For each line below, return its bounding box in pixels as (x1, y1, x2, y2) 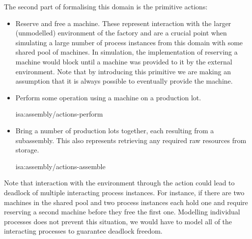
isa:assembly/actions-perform (15, 109, 103, 119)
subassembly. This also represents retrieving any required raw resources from (15, 135, 247, 145)
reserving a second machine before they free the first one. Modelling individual (4, 207, 240, 217)
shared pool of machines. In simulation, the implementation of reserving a (15, 47, 238, 57)
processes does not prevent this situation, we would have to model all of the (4, 216, 232, 226)
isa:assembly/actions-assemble (15, 161, 106, 171)
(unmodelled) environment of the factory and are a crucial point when (15, 28, 227, 38)
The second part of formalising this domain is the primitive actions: (4, 1, 208, 11)
